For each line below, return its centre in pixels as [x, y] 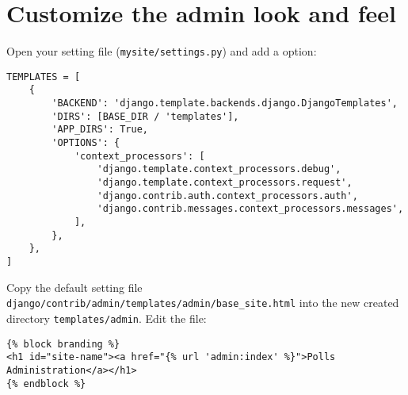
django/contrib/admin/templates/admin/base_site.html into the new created [203, 303]
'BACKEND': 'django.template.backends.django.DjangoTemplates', [225, 104]
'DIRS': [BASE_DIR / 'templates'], [145, 116]
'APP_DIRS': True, [100, 130]
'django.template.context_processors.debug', [219, 169]
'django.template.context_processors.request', [225, 183]
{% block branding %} [63, 344]
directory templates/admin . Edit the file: [107, 318]
